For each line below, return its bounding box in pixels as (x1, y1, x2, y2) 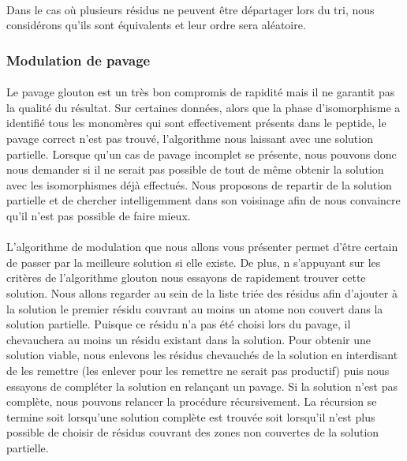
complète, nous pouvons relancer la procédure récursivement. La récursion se (6, 393, 377, 410)
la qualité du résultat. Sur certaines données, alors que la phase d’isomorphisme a (6, 99, 401, 115)
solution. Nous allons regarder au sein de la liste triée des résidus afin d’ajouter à (6, 284, 398, 301)
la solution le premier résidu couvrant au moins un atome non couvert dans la (6, 300, 383, 317)
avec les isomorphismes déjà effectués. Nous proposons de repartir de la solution (6, 176, 392, 193)
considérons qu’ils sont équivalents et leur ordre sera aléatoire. (6, 17, 306, 33)
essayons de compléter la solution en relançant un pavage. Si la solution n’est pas (6, 377, 398, 394)
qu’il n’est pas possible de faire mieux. (6, 207, 191, 223)
